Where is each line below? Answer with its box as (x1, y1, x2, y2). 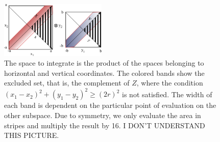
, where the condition (136, 77, 203, 88)
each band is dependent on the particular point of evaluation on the (4, 100, 216, 110)
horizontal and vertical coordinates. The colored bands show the (4, 67, 205, 78)
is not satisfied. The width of (122, 89, 212, 99)
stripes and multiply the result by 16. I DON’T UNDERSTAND (4, 120, 205, 130)
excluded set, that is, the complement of (4, 77, 130, 88)
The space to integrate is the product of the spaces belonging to (4, 58, 204, 68)
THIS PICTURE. (4, 130, 59, 140)
